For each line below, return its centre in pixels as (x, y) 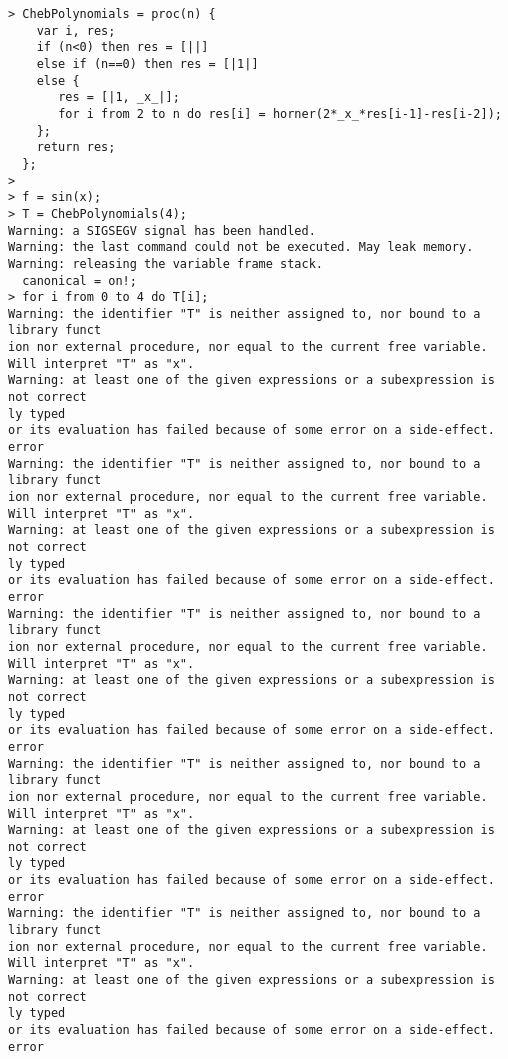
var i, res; (76, 30)
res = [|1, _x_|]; (119, 97)
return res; (76, 147)
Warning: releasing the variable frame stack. (165, 263)
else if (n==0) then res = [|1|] (147, 63)
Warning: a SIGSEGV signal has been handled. (162, 230)
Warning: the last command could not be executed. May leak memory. (241, 247)
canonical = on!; (79, 280)
